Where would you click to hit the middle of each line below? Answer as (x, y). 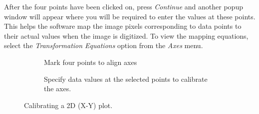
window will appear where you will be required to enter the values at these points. (130, 16)
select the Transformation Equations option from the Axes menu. (104, 45)
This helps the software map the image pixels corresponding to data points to (123, 26)
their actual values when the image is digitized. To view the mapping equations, (126, 35)
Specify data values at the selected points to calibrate (126, 79)
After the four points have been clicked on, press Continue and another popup (124, 6)
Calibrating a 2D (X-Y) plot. (68, 105)
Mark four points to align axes (91, 62)
